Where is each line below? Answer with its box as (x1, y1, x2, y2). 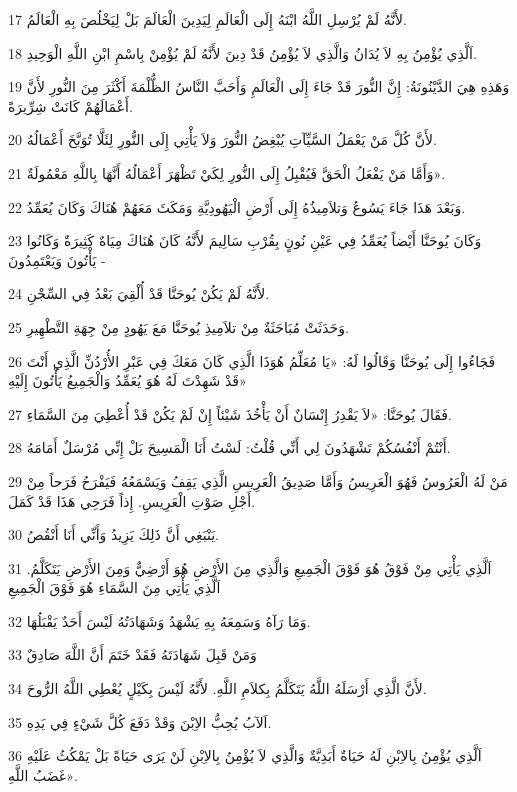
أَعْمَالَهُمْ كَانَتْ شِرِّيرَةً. (8, 95, 133, 116)
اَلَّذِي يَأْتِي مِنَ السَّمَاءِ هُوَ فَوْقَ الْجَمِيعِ (8, 577, 221, 598)
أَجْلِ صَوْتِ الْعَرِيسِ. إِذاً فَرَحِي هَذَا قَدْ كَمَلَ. (8, 490, 256, 511)
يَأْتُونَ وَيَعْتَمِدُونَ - (8, 249, 106, 270)
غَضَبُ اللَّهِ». (8, 764, 78, 785)
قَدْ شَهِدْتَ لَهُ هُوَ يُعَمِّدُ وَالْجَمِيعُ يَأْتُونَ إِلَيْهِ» (8, 370, 247, 391)
